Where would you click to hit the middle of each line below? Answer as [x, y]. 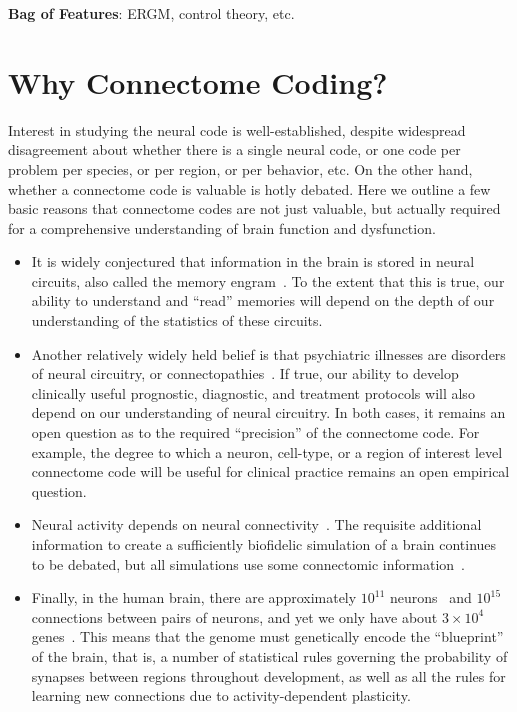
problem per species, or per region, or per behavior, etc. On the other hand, [240, 168]
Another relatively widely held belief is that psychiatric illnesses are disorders [268, 353]
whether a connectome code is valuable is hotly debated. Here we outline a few [249, 188]
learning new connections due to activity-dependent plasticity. [221, 695]
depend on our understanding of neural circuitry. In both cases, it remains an [268, 412]
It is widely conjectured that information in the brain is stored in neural [253, 261]
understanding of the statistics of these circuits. [177, 320]
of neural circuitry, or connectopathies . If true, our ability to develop [245, 373]
